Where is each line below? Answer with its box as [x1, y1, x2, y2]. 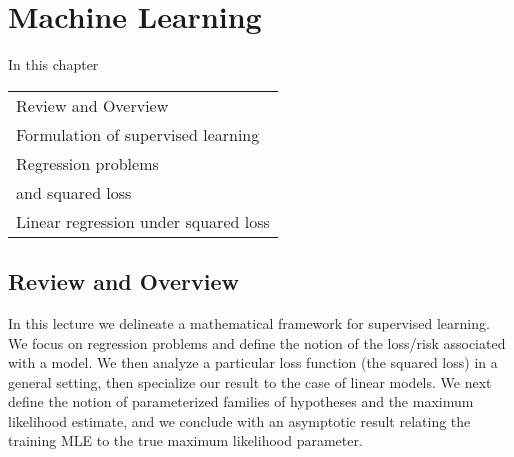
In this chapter [8, 54, 99, 75]
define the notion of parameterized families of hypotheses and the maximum [8, 391, 474, 412]
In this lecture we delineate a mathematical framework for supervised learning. [8, 312, 490, 333]
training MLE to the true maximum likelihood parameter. [8, 430, 363, 451]
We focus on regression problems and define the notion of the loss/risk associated [8, 332, 506, 353]
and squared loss [16, 180, 132, 204]
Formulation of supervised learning [16, 122, 260, 146]
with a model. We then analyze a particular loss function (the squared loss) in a [8, 352, 498, 373]
